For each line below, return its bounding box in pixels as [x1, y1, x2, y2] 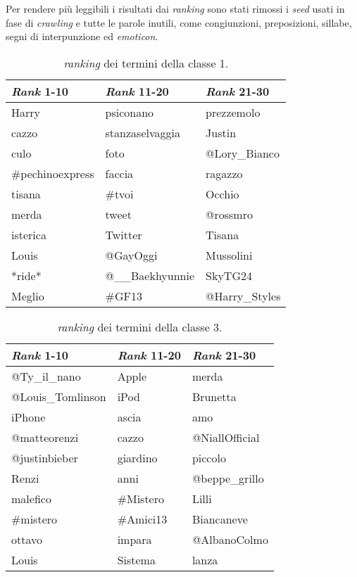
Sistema [117, 551, 156, 568]
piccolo [192, 449, 226, 466]
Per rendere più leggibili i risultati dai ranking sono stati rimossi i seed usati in [6, 1, 345, 15]
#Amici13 [117, 510, 168, 527]
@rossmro [206, 205, 253, 222]
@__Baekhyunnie [105, 267, 195, 284]
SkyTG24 [206, 267, 252, 284]
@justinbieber [11, 449, 78, 466]
